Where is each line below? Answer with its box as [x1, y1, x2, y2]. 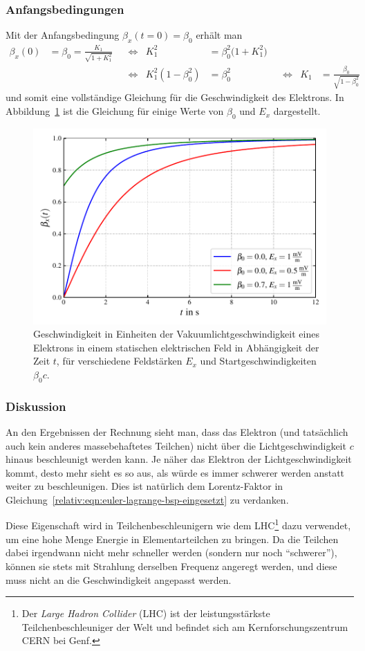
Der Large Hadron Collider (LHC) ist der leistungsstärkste [21, 606, 270, 621]
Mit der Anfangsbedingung [6, 28, 120, 42]
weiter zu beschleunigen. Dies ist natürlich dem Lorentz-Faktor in [6, 479, 283, 493]
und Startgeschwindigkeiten [200, 354, 317, 368]
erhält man [196, 28, 243, 42]
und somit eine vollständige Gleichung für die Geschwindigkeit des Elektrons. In [6, 90, 344, 104]
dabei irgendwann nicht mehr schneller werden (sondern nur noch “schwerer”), [6, 545, 337, 560]
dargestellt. [273, 104, 321, 118]
